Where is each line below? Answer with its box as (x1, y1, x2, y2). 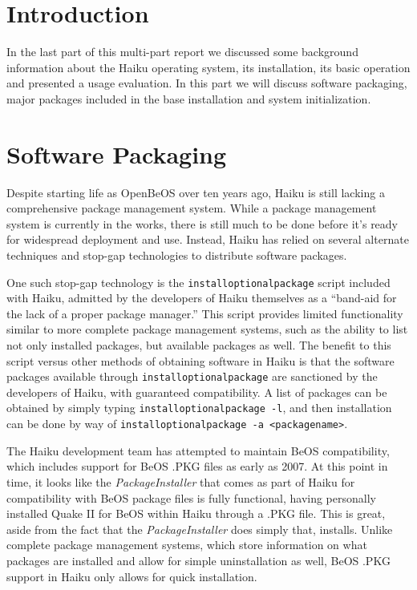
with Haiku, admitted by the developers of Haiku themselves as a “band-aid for (6, 289, 397, 306)
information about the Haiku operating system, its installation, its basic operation (6, 59, 411, 75)
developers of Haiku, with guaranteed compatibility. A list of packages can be (6, 383, 387, 400)
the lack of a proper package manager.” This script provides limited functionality (6, 305, 403, 321)
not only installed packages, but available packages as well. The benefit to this (6, 337, 391, 354)
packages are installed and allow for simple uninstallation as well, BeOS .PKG (6, 552, 391, 568)
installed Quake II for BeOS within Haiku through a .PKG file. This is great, (6, 505, 386, 522)
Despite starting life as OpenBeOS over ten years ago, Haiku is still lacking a (6, 184, 385, 200)
